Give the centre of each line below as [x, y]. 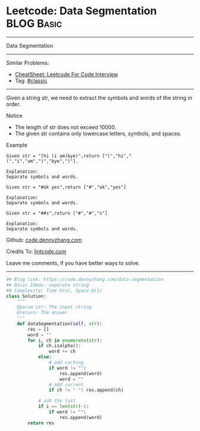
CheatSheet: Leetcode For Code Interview [66, 74]
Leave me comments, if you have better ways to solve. [73, 263]
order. [13, 104]
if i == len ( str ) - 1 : [63, 407]
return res [41, 423]
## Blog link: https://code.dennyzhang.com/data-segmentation [85, 279]
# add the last [57, 401]
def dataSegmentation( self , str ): [60, 324]
